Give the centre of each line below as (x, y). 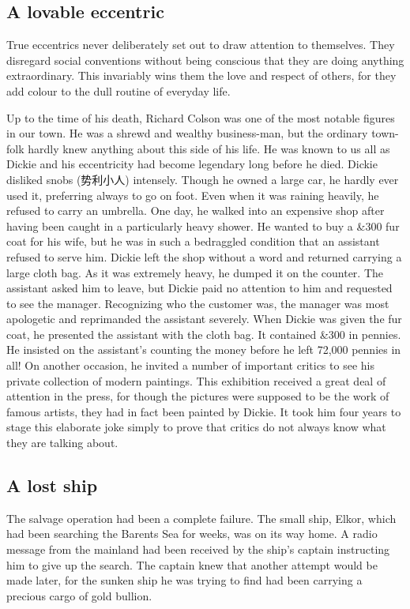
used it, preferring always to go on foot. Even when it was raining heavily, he (193, 195)
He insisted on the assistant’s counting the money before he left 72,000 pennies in (204, 350)
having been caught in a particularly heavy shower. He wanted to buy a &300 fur (203, 226)
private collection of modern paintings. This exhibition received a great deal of (196, 380)
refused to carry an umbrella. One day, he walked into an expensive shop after (196, 211)
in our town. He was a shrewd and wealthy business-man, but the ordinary (187, 133)
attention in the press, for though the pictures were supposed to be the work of (198, 396)
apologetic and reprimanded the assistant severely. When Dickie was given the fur (204, 319)
